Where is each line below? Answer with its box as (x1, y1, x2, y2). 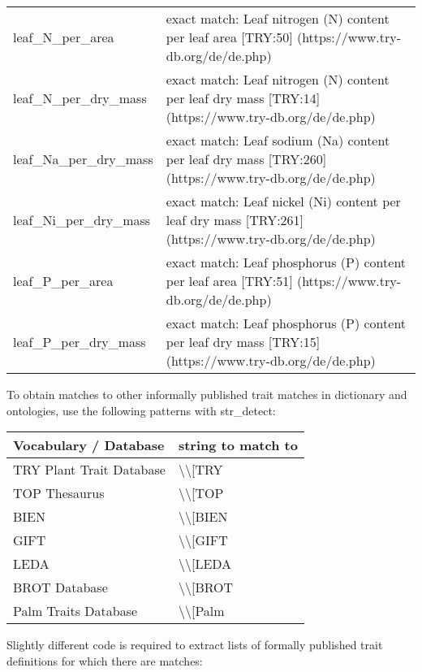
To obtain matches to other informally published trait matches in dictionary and (6, 386, 407, 402)
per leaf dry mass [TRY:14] (166, 89, 321, 107)
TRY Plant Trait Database (13, 460, 166, 479)
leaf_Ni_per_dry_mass (13, 210, 151, 229)
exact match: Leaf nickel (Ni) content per (166, 192, 401, 210)
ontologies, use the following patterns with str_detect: (6, 401, 276, 418)
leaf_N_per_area (13, 28, 114, 46)
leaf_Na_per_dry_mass (13, 150, 153, 168)
